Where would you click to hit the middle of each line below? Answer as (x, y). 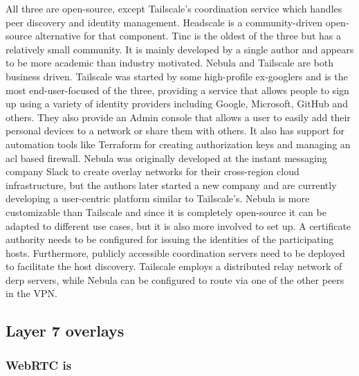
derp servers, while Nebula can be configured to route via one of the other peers (175, 279)
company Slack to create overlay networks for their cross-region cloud (153, 171)
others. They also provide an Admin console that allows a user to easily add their (178, 117)
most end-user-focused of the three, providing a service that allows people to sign (177, 90)
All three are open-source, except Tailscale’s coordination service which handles (174, 8)
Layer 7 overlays (65, 331)
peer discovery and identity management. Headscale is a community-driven (164, 22)
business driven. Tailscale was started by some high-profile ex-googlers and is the (177, 76)
